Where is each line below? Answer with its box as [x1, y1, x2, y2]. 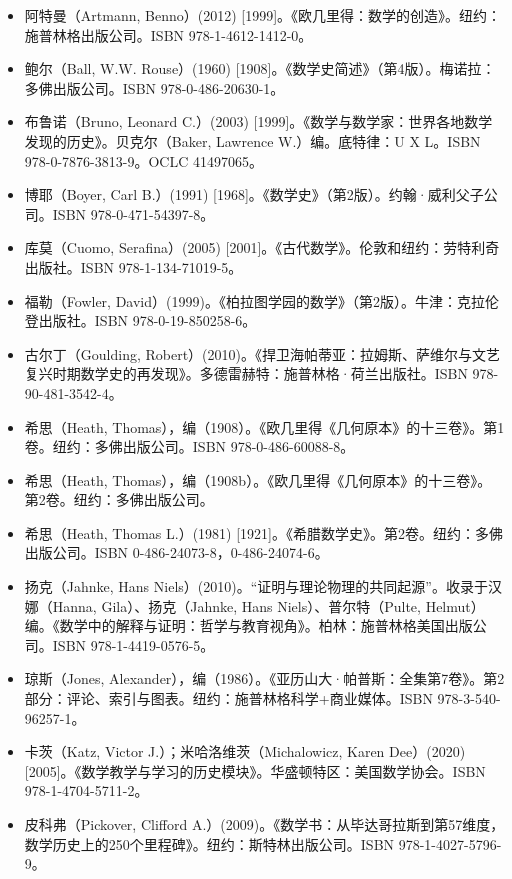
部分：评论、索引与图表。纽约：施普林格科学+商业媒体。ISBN [24, 688, 433, 709]
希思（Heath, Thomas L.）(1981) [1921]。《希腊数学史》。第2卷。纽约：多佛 [24, 522, 504, 543]
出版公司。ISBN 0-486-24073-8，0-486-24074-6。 [24, 542, 329, 563]
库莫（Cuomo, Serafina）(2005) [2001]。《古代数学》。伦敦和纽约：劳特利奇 [24, 237, 500, 258]
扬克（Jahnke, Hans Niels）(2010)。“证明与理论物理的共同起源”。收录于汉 [24, 576, 502, 597]
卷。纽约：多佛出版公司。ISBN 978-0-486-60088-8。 [24, 436, 355, 457]
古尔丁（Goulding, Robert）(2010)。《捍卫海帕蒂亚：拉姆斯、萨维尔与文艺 [24, 343, 500, 364]
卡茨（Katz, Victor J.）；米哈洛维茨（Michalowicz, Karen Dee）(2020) [24, 741, 466, 762]
